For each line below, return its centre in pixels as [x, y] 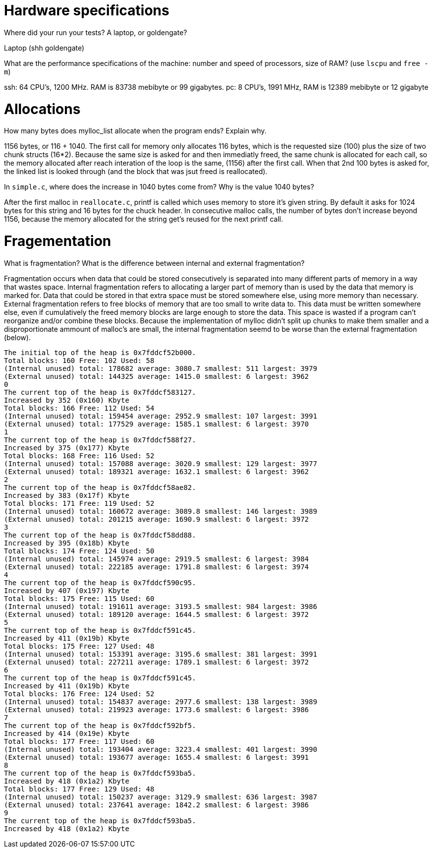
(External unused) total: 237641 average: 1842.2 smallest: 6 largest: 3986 [157, 805]
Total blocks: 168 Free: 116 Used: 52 [79, 456]
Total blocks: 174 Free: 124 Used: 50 [79, 551]
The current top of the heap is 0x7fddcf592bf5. [100, 725]
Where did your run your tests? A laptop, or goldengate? [96, 32]
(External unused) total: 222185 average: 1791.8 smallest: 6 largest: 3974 [157, 567]
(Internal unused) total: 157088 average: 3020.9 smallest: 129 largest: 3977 [161, 463]
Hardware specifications [87, 10]
